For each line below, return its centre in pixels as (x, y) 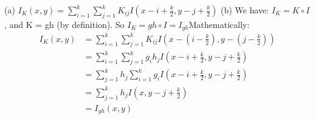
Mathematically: (219, 24)
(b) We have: (245, 10)
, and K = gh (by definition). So (64, 24)
